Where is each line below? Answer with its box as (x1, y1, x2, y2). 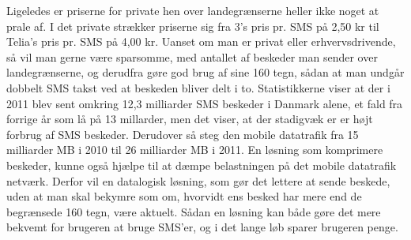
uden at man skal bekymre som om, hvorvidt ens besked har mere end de (6, 188, 362, 204)
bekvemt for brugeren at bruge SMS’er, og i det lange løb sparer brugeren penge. (6, 219, 398, 235)
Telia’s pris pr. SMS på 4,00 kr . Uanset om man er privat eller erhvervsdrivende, (6, 33, 396, 50)
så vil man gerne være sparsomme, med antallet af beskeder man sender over (6, 48, 378, 65)
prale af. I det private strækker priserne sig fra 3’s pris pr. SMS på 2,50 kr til (6, 17, 379, 34)
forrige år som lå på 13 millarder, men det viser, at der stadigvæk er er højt (6, 111, 373, 127)
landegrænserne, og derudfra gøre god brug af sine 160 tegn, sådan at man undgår (6, 64, 405, 81)
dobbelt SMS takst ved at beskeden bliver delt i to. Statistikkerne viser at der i (6, 79, 390, 96)
